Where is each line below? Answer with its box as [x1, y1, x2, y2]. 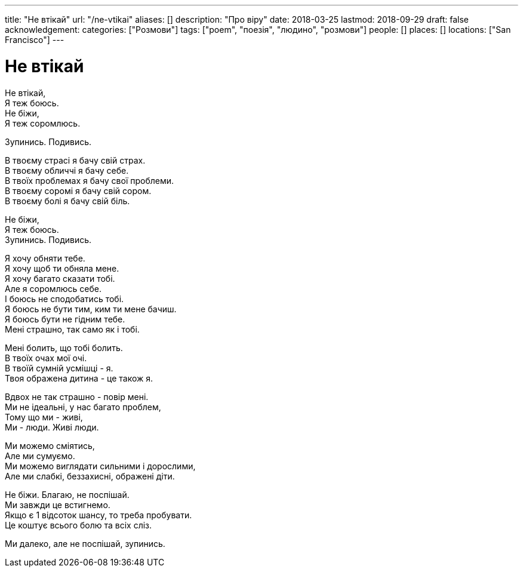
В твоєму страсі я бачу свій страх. [5, 155, 146, 165]
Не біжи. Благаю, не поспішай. [5, 489, 130, 500]
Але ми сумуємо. [5, 450, 75, 461]
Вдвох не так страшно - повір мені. [5, 391, 149, 402]
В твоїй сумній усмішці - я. [5, 362, 113, 373]
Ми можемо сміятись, [5, 440, 95, 451]
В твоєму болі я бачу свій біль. [5, 195, 130, 206]
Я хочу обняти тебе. [5, 253, 85, 263]
